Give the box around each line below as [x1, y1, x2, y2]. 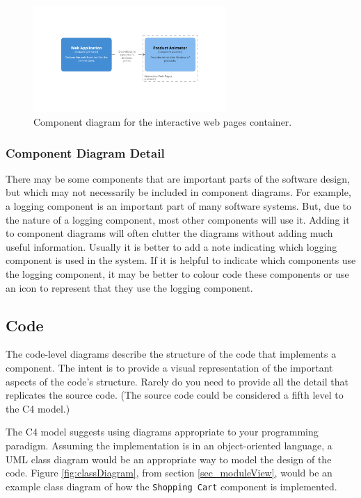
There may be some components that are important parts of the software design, [6, 171, 350, 185]
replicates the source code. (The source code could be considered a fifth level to [6, 388, 344, 402]
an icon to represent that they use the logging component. [6, 280, 253, 294]
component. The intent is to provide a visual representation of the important [6, 360, 333, 374]
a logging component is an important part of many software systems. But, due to [6, 199, 351, 213]
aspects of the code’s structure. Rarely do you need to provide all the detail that [6, 374, 348, 388]
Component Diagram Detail [6, 144, 165, 161]
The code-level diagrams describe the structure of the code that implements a [6, 347, 337, 361]
